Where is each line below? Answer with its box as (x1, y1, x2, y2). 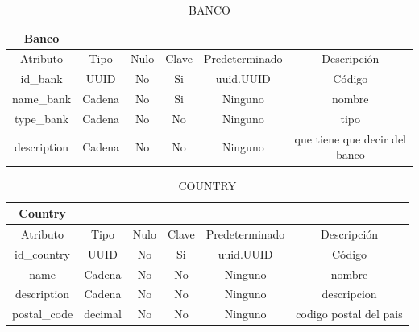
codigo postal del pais (296, 305, 403, 322)
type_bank (14, 110, 69, 127)
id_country (15, 245, 71, 262)
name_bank (12, 90, 72, 107)
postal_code (12, 305, 73, 322)
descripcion (322, 285, 377, 302)
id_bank (20, 70, 63, 87)
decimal (84, 305, 122, 322)
